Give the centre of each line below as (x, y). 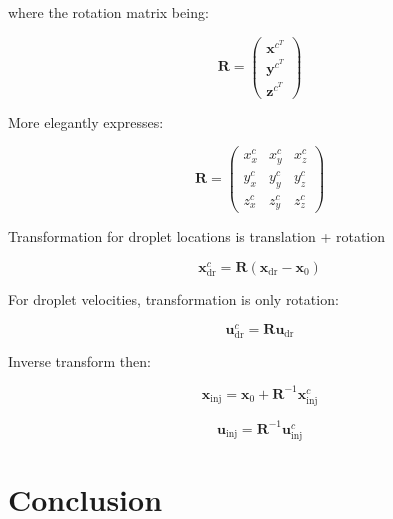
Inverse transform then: (79, 360)
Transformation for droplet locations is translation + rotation (197, 236)
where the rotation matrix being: (108, 12)
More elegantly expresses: (86, 121)
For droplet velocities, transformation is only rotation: (173, 299)
